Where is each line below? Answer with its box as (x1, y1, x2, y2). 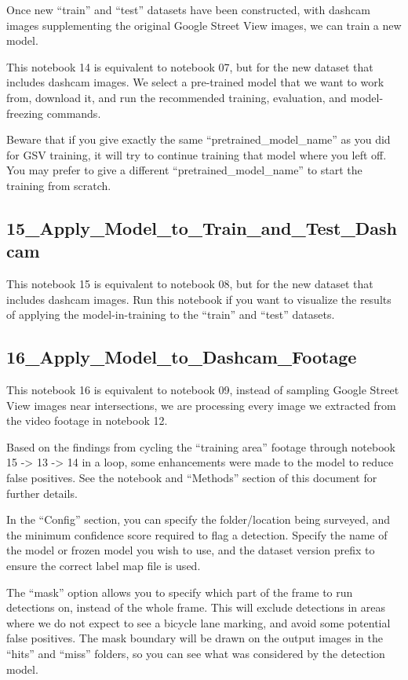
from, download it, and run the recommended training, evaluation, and (6, 89, 347, 105)
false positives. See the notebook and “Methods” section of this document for (6, 470, 377, 486)
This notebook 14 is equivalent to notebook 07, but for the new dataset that (6, 58, 373, 75)
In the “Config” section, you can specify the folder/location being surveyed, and (6, 511, 391, 528)
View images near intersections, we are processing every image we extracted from (6, 397, 396, 413)
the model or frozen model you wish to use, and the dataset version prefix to (6, 542, 375, 558)
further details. (6, 484, 78, 501)
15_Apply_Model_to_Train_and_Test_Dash (6, 215, 397, 239)
